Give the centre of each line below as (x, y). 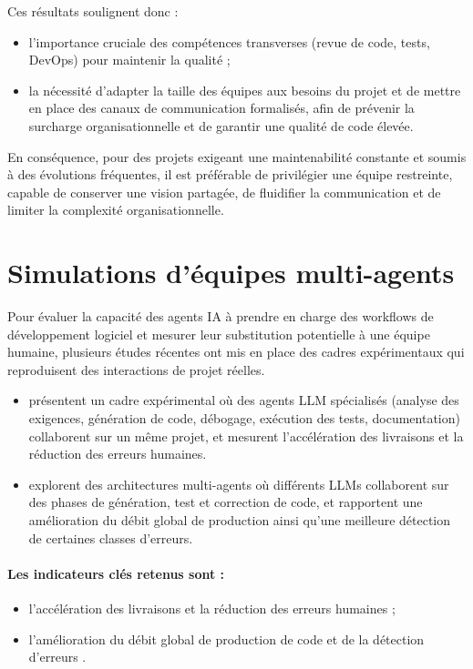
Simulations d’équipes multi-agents (231, 273)
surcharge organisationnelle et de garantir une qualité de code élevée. (221, 125)
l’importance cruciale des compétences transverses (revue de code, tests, (229, 41)
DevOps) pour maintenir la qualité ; (129, 60)
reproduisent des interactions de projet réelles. (136, 369)
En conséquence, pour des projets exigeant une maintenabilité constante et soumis (237, 156)
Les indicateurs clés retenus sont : (116, 573)
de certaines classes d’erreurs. (111, 537)
